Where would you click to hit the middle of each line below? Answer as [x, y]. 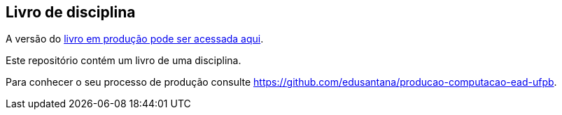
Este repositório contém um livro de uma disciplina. [124, 61]
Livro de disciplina [71, 12]
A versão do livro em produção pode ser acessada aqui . [135, 39]
